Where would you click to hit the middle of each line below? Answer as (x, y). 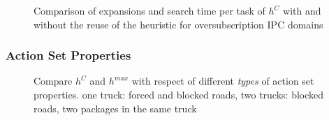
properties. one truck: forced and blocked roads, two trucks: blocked (179, 94)
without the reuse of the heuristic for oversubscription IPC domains (178, 24)
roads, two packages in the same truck (115, 108)
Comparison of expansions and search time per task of (149, 10)
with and (302, 10)
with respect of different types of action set (223, 81)
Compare (53, 81)
